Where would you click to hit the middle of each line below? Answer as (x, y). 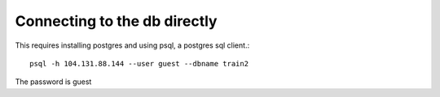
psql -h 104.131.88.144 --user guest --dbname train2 (139, 63)
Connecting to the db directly (116, 21)
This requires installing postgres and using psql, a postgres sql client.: (132, 45)
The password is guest (53, 82)
